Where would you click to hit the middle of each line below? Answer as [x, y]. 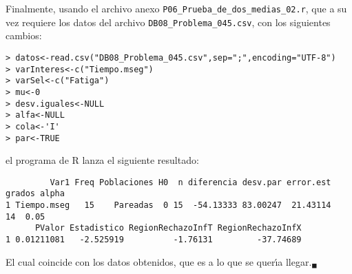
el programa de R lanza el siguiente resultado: [102, 160]
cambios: [24, 35]
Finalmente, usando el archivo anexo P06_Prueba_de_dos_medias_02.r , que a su [176, 8]
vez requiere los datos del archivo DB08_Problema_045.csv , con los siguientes [168, 22]
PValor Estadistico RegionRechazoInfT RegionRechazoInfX [168, 228]
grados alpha [35, 194]
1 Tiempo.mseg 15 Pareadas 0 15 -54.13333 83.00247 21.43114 [168, 205]
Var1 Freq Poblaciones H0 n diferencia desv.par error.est [190, 182]
